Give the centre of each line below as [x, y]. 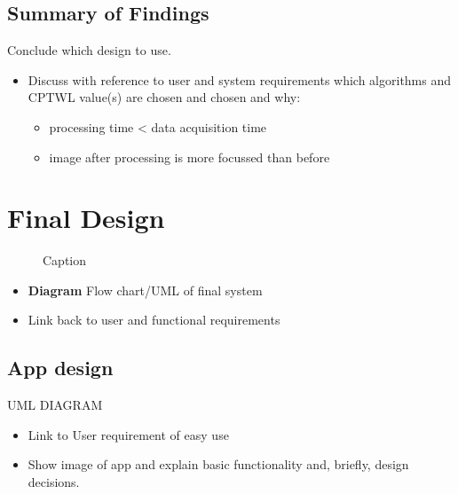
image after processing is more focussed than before [190, 157]
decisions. [54, 482]
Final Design [86, 218]
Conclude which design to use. [89, 50]
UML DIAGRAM [55, 405]
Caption [65, 260]
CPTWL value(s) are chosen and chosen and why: [164, 97]
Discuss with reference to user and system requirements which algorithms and [240, 79]
